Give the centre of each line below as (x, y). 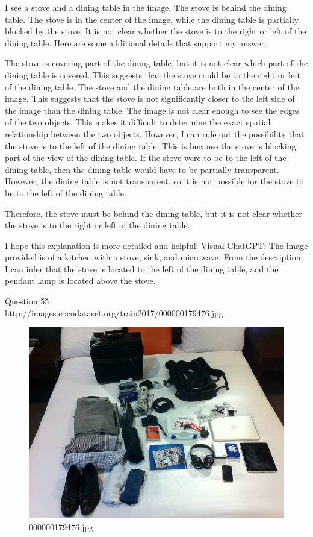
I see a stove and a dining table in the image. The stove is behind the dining (146, 7)
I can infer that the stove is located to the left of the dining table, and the (142, 268)
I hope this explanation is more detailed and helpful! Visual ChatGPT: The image (156, 245)
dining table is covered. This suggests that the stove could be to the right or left (153, 74)
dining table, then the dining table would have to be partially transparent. (142, 169)
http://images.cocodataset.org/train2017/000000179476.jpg (114, 312)
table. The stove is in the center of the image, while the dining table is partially (152, 19)
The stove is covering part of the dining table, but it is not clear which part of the (156, 63)
